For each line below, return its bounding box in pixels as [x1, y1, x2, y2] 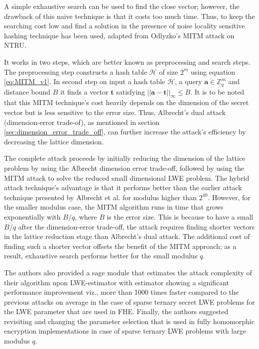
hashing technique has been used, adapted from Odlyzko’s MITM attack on [4, 30, 235, 40]
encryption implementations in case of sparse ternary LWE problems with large [4, 326, 246, 336]
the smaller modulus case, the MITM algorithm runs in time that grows [4, 202, 224, 212]
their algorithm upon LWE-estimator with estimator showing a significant [4, 277, 229, 287]
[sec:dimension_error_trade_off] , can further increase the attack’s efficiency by [4, 126, 246, 137]
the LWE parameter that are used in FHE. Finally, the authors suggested [4, 306, 229, 317]
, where [75, 211, 97, 222]
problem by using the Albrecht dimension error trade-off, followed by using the [4, 162, 245, 173]
